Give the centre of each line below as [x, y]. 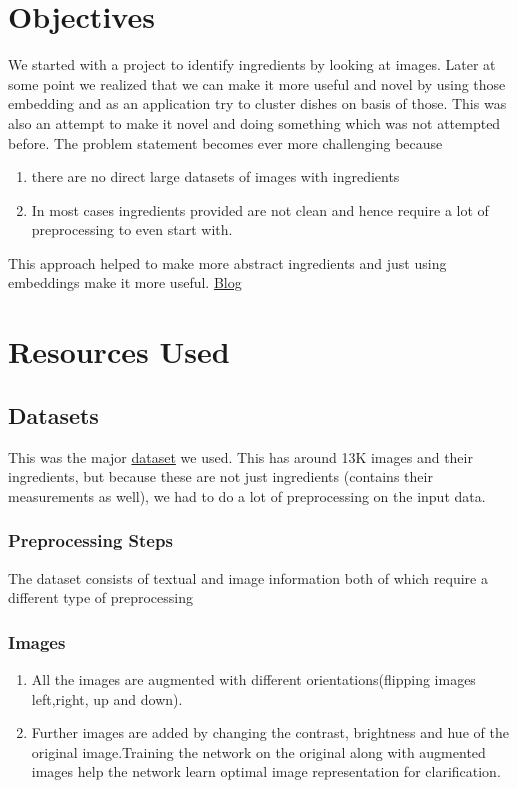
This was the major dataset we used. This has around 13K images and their [240, 456]
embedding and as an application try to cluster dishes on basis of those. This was [257, 103]
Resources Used [119, 351]
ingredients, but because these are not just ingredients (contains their [220, 476]
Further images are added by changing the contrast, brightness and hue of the [270, 732]
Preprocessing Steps [90, 540]
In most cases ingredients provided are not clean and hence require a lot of [260, 209]
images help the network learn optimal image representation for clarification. [266, 771]
